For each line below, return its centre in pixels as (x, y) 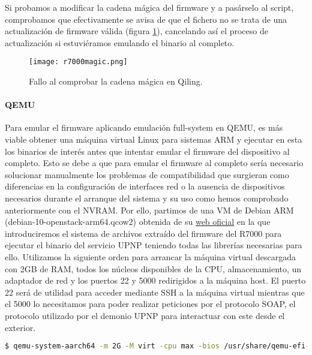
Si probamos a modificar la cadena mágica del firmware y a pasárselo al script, (149, 7)
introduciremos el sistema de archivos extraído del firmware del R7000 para (143, 233)
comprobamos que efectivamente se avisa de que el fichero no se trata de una (146, 19)
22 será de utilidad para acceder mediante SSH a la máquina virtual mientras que (155, 292)
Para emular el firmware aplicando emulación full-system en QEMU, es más (144, 127)
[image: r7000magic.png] (78, 62)
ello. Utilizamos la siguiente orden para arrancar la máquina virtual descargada (151, 256)
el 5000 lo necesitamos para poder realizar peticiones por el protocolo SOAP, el (150, 304)
